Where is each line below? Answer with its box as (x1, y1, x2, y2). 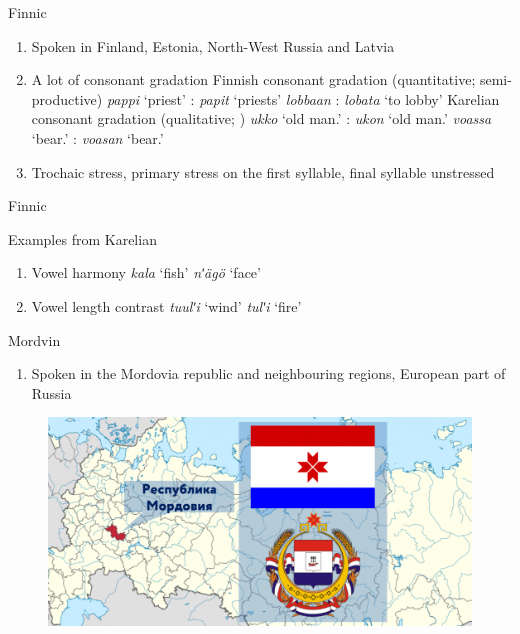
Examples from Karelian (8, 228, 157, 249)
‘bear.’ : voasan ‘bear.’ (31, 127, 164, 148)
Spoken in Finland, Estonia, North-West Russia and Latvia (31, 35, 395, 56)
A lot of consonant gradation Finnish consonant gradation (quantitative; (31, 69, 476, 90)
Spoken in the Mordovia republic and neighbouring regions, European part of (31, 363, 506, 384)
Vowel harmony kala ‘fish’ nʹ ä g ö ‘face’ (31, 262, 261, 283)
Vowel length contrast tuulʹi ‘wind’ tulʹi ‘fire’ (31, 295, 302, 316)
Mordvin (8, 329, 61, 350)
